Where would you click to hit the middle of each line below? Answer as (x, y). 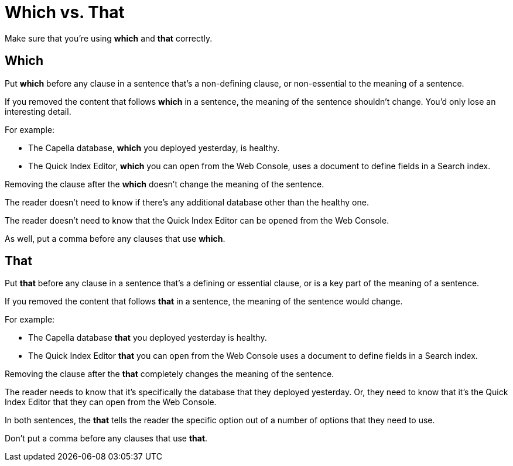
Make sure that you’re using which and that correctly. (109, 38)
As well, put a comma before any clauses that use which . (115, 238)
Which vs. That (65, 12)
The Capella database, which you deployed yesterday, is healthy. (154, 148)
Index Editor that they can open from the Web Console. (111, 402)
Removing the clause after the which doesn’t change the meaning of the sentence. (165, 184)
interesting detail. (38, 111)
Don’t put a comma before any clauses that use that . (106, 438)
